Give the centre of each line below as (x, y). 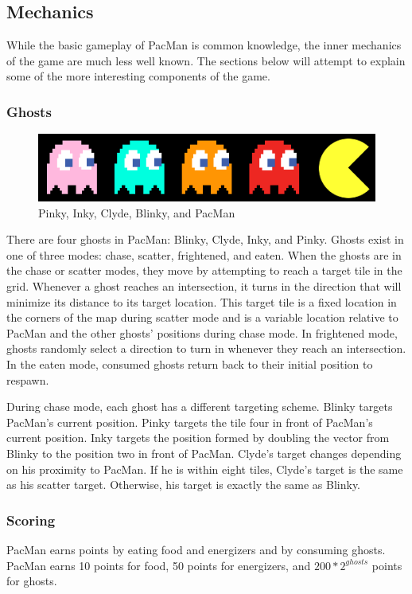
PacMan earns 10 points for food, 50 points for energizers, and (159, 565)
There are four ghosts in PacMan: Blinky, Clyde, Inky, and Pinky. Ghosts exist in (205, 239)
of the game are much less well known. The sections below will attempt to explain (206, 60)
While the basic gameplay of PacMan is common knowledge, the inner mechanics (204, 45)
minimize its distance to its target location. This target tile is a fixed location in (202, 301)
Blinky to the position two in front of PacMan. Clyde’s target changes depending (204, 453)
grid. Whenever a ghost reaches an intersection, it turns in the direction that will (204, 285)
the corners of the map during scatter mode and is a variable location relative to (202, 317)
